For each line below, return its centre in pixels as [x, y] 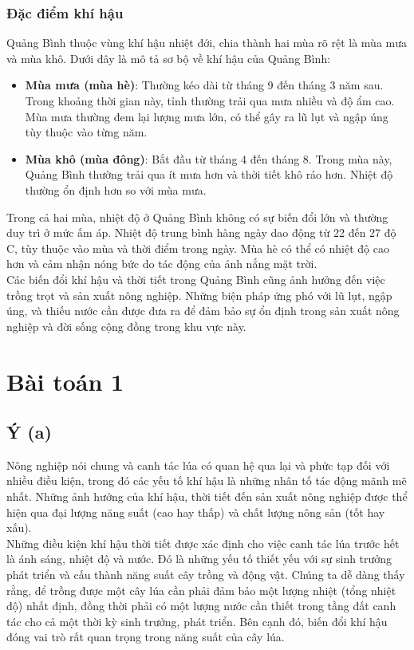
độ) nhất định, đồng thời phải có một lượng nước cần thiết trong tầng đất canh [201, 606]
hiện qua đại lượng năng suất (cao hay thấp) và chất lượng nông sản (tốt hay [196, 512]
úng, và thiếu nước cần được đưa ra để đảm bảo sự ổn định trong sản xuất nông [203, 311]
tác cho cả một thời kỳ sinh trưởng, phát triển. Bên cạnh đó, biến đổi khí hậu [197, 621]
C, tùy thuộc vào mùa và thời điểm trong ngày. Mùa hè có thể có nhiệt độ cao [198, 248]
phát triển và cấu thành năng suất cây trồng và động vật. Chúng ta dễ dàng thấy [206, 575]
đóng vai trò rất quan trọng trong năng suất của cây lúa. [146, 637]
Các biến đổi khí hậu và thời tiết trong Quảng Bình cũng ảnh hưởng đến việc [196, 279]
